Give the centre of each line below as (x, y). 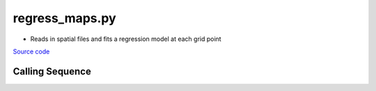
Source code (31, 51)
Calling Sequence (52, 71)
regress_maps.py (64, 18)
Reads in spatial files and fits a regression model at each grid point (126, 39)
